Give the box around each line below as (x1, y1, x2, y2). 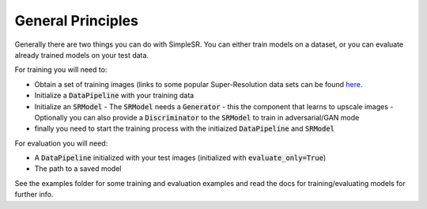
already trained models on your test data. (14, 50, 149, 59)
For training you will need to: (14, 65, 108, 74)
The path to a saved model (34, 164, 122, 173)
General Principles (14, 12, 138, 29)
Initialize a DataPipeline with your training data (34, 91, 195, 101)
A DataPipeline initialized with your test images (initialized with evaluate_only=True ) (34, 153, 327, 162)
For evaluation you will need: (14, 139, 108, 148)
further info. (14, 190, 55, 199)
